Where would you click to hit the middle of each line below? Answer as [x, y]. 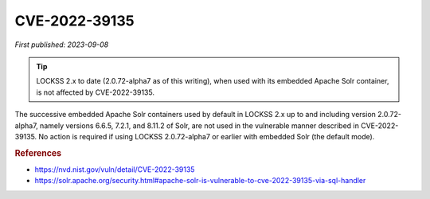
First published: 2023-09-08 [62, 45]
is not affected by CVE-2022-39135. [96, 92]
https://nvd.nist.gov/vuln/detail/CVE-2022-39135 [115, 169]
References [38, 153]
